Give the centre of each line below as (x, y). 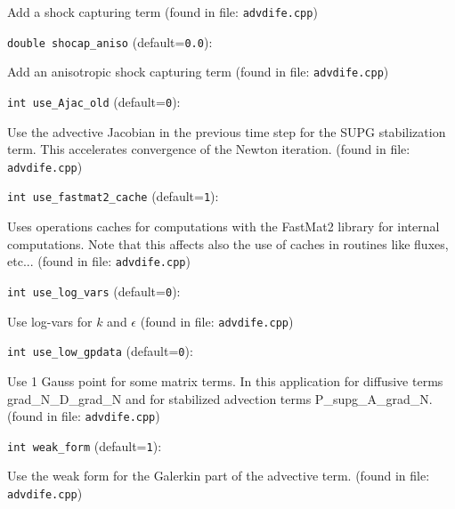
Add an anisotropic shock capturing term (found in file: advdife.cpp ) (198, 72)
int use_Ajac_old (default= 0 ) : (94, 101)
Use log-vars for (50, 321)
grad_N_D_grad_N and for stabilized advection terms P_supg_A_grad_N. (220, 398)
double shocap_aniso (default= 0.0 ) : (110, 41)
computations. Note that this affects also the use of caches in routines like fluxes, (228, 243)
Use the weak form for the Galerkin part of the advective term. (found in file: (219, 476)
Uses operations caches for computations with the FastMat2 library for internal (223, 226)
